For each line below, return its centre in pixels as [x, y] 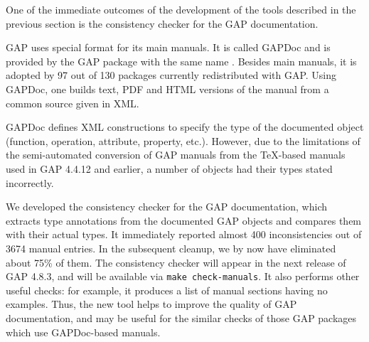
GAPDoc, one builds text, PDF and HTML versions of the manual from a [167, 89]
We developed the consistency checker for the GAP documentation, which [167, 207]
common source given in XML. [73, 103]
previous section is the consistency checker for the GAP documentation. [162, 23]
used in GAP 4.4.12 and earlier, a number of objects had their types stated [169, 168]
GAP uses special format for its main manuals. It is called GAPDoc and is [168, 47]
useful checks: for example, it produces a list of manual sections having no [167, 290]
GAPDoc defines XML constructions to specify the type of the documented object [185, 127]
